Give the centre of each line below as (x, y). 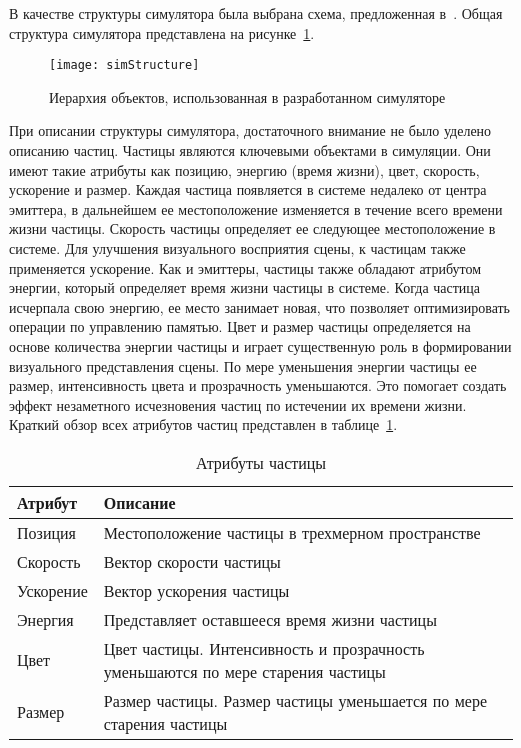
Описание (139, 502)
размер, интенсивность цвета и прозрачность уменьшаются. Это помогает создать (258, 385)
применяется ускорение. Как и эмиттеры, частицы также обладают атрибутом (245, 267)
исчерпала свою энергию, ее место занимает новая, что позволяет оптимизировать (259, 306)
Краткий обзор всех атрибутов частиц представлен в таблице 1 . (203, 424)
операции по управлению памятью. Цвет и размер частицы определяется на (240, 326)
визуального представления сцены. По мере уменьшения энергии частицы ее (243, 365)
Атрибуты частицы (261, 462)
